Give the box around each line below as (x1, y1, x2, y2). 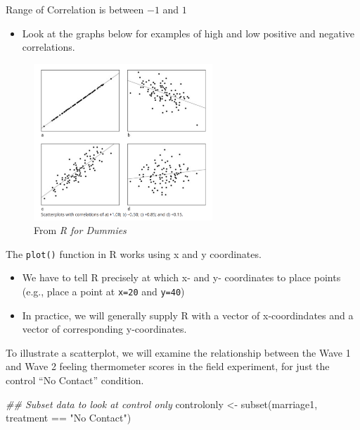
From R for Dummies (34, 223, 127, 238)
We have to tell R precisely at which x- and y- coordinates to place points (22, 270, 341, 285)
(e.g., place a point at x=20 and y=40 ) (22, 283, 185, 298)
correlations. (22, 39, 75, 54)
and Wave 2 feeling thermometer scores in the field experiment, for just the (6, 359, 330, 374)
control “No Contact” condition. (6, 373, 144, 388)
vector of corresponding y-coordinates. (22, 321, 187, 336)
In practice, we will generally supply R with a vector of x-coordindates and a (22, 307, 354, 322)
